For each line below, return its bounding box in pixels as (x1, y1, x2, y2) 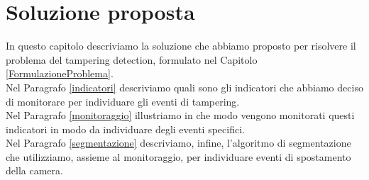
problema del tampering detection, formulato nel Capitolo (6, 52, 258, 67)
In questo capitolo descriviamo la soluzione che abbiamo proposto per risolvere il (6, 38, 356, 53)
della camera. (6, 163, 63, 178)
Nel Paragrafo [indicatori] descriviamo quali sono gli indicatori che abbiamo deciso (6, 79, 363, 94)
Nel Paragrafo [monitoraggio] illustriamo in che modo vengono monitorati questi (6, 108, 355, 123)
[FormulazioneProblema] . (6, 66, 114, 81)
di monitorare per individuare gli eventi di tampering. (6, 94, 240, 108)
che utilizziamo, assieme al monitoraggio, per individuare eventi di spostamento (6, 149, 351, 164)
